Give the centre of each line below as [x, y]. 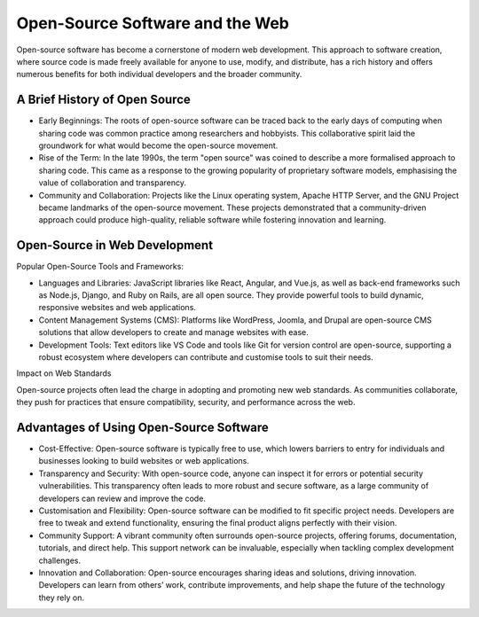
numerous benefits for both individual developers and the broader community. [159, 74]
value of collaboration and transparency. [112, 183]
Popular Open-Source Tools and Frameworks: [100, 267]
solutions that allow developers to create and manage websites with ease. [174, 332]
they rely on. [61, 597]
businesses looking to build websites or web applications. [144, 461]
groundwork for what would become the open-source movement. [158, 145]
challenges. [60, 560]
